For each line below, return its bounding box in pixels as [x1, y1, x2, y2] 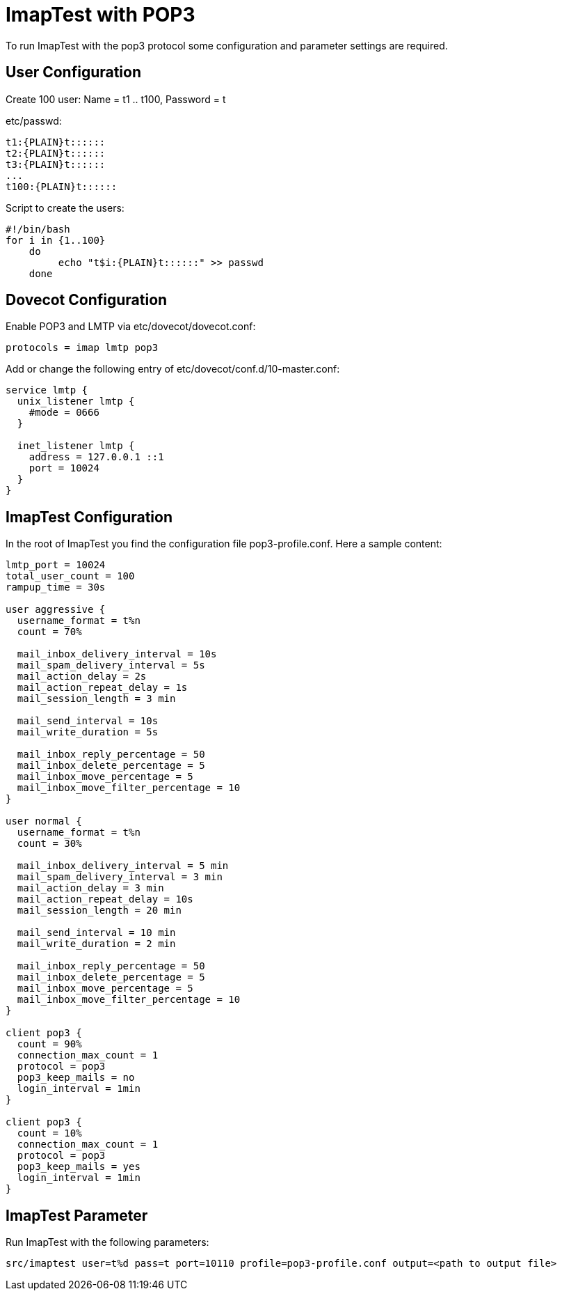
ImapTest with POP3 [6, 3, 195, 26]
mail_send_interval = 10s [17, 715, 159, 727]
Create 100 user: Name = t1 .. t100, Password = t [6, 93, 226, 105]
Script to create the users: [6, 201, 125, 214]
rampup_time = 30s [6, 581, 106, 593]
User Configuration [6, 63, 142, 81]
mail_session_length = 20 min [17, 905, 182, 916]
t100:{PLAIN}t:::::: [6, 180, 118, 192]
